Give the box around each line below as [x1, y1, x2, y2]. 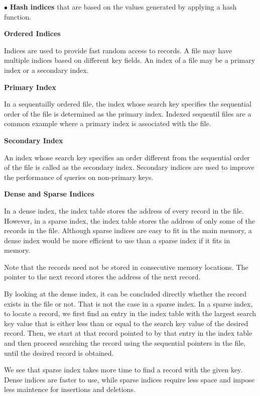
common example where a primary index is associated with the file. [4, 118, 211, 129]
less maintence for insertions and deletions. [4, 384, 136, 394]
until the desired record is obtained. [4, 347, 114, 358]
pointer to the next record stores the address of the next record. [4, 271, 201, 282]
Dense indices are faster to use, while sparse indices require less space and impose [4, 374, 254, 384]
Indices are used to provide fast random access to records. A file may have [4, 45, 232, 55]
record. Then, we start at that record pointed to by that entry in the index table [4, 328, 252, 338]
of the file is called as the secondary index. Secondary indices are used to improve [4, 162, 254, 172]
